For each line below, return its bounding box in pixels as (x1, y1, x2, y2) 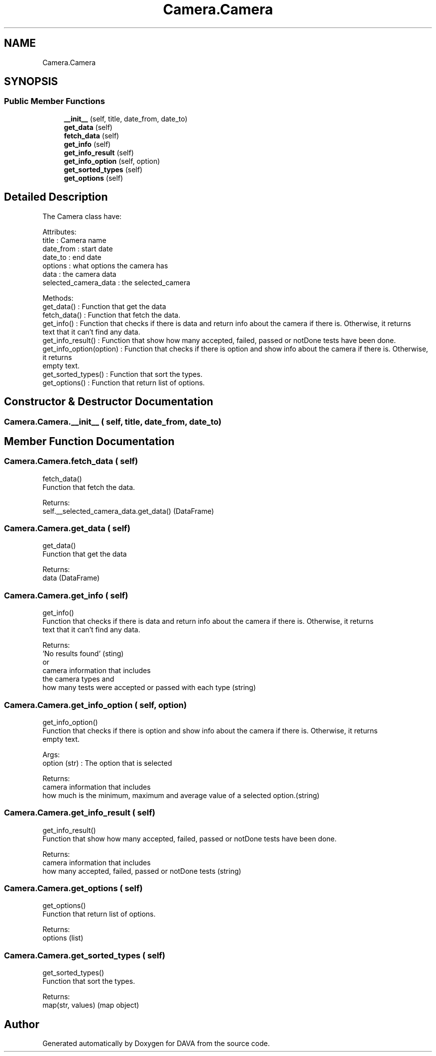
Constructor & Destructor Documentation (4, 395, 214, 408)
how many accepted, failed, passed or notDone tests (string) (42, 866, 241, 875)
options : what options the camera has (42, 261, 168, 270)
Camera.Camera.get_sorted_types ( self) (4, 950, 165, 960)
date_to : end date (42, 252, 102, 261)
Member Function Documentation (4, 435, 175, 448)
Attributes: (42, 227, 77, 236)
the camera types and (42, 675, 114, 684)
